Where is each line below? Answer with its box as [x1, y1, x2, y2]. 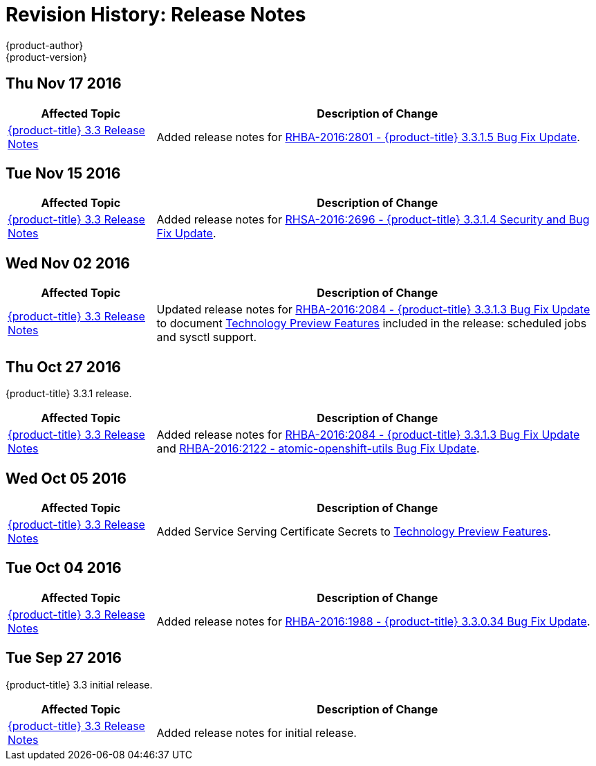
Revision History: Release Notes [6, 3, 306, 26]
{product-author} [6, 39, 84, 51]
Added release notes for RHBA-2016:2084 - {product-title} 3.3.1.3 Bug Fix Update [156, 428, 580, 442]
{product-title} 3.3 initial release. [6, 678, 153, 691]
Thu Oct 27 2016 [6, 358, 121, 376]
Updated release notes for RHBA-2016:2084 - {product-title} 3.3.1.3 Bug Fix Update [156, 302, 590, 317]
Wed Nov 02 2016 [6, 254, 130, 272]
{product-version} [6, 51, 88, 63]
